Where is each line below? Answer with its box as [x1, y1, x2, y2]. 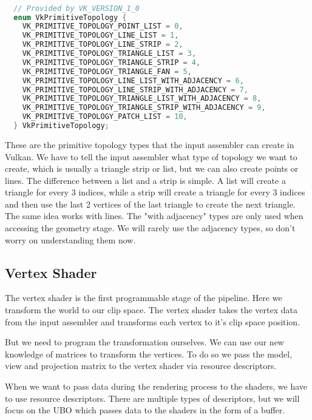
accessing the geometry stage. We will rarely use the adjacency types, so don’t [5, 222, 296, 234]
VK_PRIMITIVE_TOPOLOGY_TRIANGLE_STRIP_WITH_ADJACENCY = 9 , [22, 103, 266, 112]
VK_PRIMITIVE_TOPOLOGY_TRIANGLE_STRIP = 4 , [22, 58, 201, 67]
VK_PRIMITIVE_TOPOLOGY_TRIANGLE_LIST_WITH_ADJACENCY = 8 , [22, 94, 262, 103]
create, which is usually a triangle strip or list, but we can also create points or [5, 162, 299, 175]
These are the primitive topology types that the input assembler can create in [5, 138, 294, 151]
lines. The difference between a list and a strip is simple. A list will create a [5, 174, 286, 186]
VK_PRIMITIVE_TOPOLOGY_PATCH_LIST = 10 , [22, 112, 188, 121]
